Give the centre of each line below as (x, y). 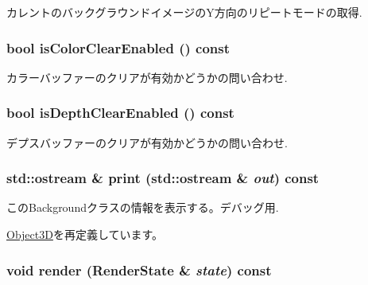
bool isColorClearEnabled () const (118, 47)
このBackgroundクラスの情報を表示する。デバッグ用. (143, 207)
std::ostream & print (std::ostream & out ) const (163, 178)
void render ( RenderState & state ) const (139, 269)
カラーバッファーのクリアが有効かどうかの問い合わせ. (147, 77)
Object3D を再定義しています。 (85, 234)
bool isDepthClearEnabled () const (120, 113)
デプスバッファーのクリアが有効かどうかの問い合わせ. (147, 142)
